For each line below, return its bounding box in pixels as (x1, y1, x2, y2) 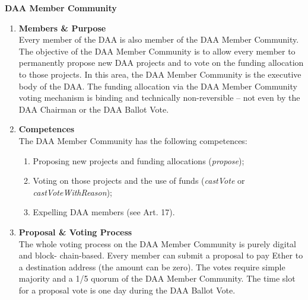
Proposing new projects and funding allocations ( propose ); (33, 154, 245, 167)
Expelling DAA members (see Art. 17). (33, 206, 175, 218)
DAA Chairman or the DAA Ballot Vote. (18, 103, 169, 115)
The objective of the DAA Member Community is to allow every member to (18, 44, 296, 57)
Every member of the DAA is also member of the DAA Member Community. (18, 33, 299, 46)
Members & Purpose (18, 21, 106, 34)
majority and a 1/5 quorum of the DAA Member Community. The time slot (18, 272, 296, 285)
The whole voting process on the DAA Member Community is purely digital (18, 237, 296, 250)
